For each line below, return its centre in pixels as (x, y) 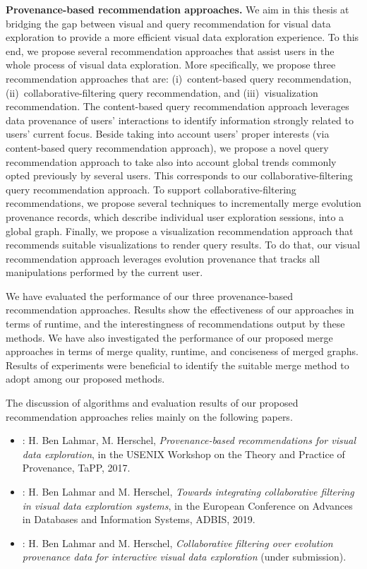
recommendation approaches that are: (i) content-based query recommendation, (179, 78)
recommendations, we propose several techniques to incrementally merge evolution (183, 203)
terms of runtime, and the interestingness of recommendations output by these (175, 324)
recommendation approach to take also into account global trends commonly (171, 161)
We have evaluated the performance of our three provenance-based (150, 295)
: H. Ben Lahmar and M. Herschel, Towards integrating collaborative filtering (188, 491)
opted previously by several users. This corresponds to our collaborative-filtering (179, 175)
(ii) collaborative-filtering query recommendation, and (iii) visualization (162, 92)
